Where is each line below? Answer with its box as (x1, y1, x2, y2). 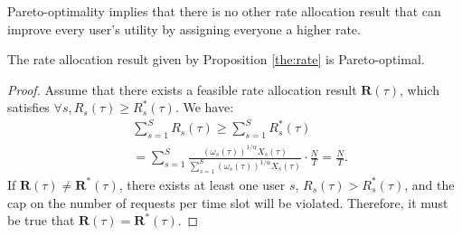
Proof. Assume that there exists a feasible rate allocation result (7, 80, 357, 99)
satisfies (7, 98, 50, 117)
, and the (404, 175, 455, 194)
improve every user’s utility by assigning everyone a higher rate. (7, 19, 361, 38)
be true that (7, 211, 75, 230)
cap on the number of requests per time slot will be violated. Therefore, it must (7, 193, 448, 212)
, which (400, 80, 439, 99)
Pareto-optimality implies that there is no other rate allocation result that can (7, 2, 441, 20)
